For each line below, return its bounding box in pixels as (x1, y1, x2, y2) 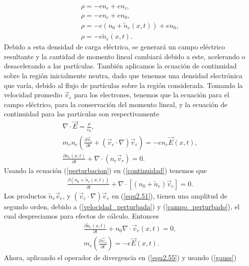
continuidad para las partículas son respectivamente (4, 109, 159, 119)
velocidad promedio (4, 89, 62, 100)
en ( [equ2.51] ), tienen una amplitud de (112, 190, 227, 200)
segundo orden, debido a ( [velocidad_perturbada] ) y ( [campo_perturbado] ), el (4, 201, 240, 211)
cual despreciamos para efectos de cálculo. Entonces (4, 211, 159, 221)
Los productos (4, 190, 47, 200)
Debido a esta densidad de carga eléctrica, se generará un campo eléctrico (4, 42, 225, 52)
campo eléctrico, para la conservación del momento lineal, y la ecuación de (4, 99, 227, 109)
